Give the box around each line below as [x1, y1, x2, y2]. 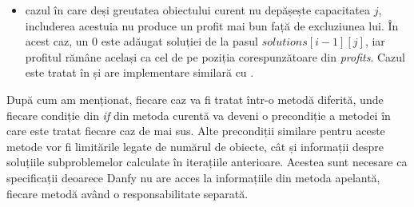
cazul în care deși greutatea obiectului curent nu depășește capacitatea [25, 2, 370, 18]
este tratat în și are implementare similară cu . [25, 64, 254, 81]
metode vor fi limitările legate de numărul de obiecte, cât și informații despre [6, 137, 384, 154]
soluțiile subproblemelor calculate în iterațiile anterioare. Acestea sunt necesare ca [6, 153, 408, 170]
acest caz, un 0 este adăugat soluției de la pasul [25, 33, 258, 50]
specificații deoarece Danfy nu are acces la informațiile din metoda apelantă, [6, 169, 380, 185]
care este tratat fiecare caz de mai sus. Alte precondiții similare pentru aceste [6, 122, 385, 139]
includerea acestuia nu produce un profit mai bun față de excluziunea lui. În [25, 17, 399, 34]
